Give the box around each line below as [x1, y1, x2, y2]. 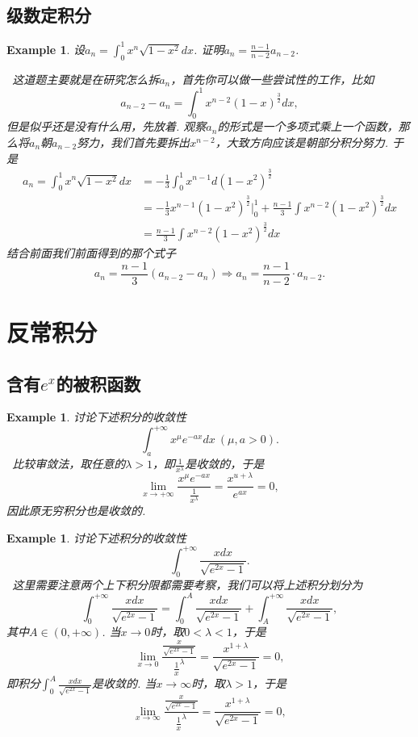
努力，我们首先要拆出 [77, 133, 190, 150]
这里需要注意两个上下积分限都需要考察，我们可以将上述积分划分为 [12, 576, 363, 593]
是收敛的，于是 [185, 455, 265, 472]
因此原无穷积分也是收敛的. [6, 502, 146, 519]
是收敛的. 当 [92, 675, 157, 692]
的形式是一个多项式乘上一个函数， [217, 118, 399, 135]
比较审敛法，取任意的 [12, 455, 126, 472]
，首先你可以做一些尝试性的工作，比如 [170, 70, 374, 87]
